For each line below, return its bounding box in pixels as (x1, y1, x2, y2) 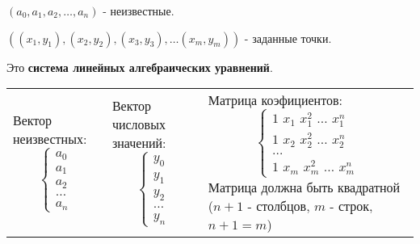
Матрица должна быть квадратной (208, 177, 401, 196)
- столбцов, (247, 196, 310, 215)
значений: (111, 133, 166, 153)
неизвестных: (13, 129, 87, 149)
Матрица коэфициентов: (208, 90, 342, 110)
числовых (111, 115, 166, 134)
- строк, (330, 196, 373, 215)
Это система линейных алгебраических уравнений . (6, 58, 273, 75)
